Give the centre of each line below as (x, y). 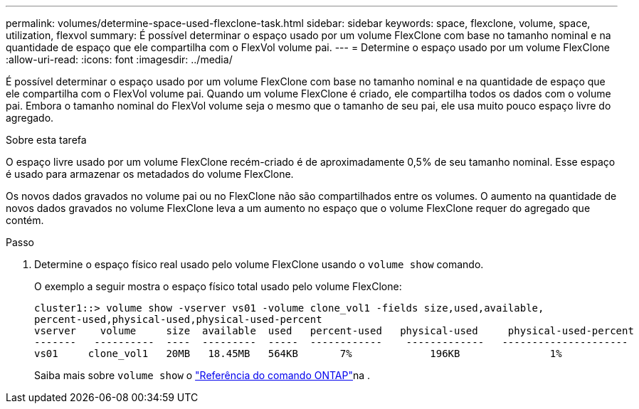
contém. (25, 220)
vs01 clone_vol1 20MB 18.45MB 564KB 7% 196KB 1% (298, 354)
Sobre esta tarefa (46, 140)
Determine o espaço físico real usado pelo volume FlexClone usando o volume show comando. (259, 264)
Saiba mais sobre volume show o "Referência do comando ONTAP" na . (202, 375)
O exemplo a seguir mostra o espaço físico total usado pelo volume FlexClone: (218, 286)
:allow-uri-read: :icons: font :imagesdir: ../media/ (119, 59)
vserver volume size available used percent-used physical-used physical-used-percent (334, 331)
